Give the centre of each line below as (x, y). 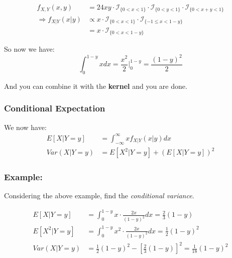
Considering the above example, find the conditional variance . (99, 196)
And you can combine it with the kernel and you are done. (96, 86)
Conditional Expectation (55, 108)
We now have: (25, 127)
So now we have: (29, 49)
